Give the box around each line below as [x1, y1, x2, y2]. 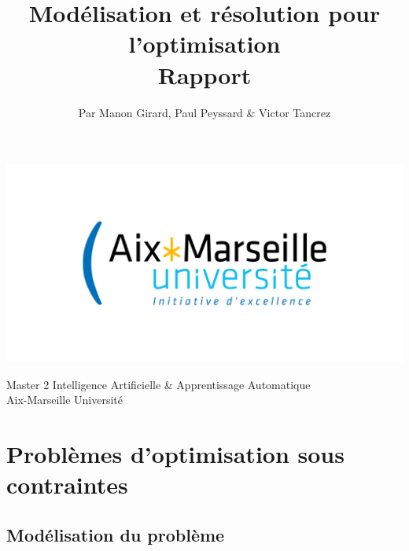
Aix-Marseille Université [6, 391, 123, 408]
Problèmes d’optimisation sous [6, 438, 345, 470]
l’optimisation [128, 28, 281, 60]
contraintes [6, 468, 128, 501]
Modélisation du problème [6, 522, 225, 546]
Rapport [157, 58, 252, 90]
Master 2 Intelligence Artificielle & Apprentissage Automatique [6, 376, 311, 392]
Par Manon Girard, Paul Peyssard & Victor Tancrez [78, 104, 331, 120]
